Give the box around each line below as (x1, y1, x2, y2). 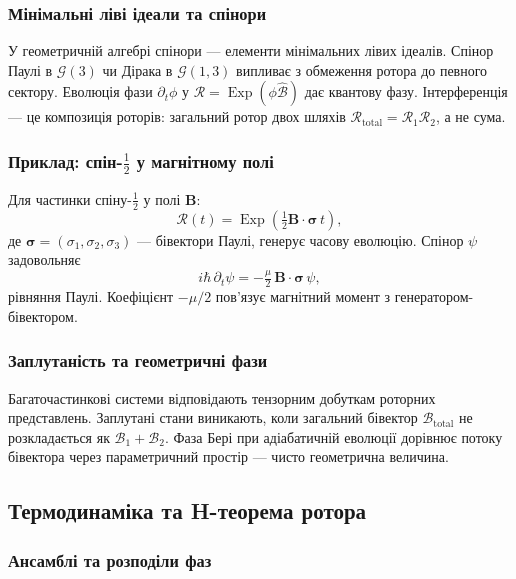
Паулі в (8, 59, 53, 80)
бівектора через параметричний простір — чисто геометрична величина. (8, 446, 449, 467)
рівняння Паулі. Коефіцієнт (8, 286, 174, 307)
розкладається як (8, 426, 110, 447)
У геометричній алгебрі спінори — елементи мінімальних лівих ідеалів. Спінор (8, 40, 494, 61)
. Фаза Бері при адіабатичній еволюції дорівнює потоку (164, 426, 503, 447)
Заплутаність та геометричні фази (8, 348, 268, 373)
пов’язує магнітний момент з (215, 286, 390, 307)
